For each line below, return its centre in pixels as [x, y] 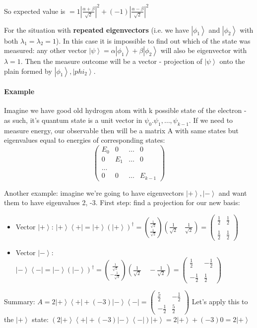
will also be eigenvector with [204, 50]
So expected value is [35, 11]
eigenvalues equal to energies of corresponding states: [85, 140]
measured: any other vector [45, 50]
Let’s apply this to [220, 301]
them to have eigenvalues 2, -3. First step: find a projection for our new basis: [122, 202]
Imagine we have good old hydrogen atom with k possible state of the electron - [125, 110]
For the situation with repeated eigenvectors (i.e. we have [96, 29]
